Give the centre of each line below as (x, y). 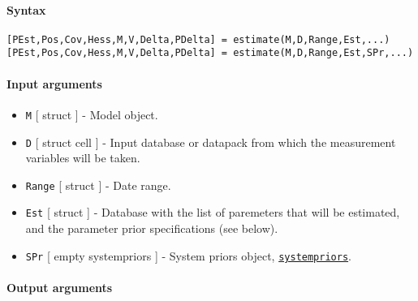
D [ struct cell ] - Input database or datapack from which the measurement (211, 142)
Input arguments (54, 83)
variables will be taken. (83, 158)
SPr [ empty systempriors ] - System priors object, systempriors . (188, 255)
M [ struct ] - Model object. (92, 114)
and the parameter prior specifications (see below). (152, 228)
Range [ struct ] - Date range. (98, 185)
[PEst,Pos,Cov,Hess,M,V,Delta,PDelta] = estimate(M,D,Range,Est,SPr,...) (210, 53)
